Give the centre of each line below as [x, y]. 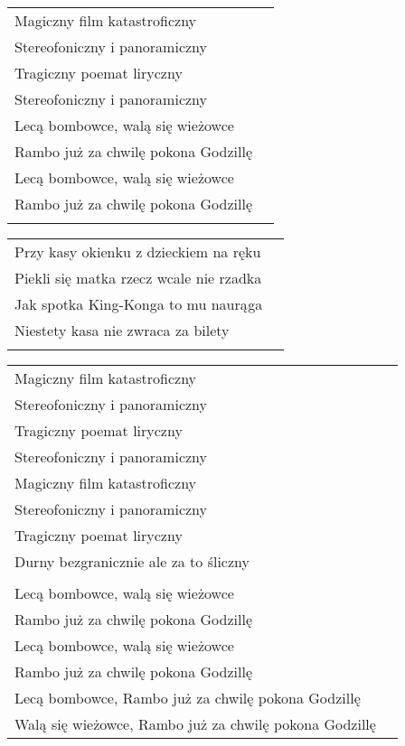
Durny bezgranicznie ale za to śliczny [132, 561]
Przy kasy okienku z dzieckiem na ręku [138, 252]
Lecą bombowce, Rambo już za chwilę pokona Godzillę [188, 698]
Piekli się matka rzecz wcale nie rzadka [138, 278]
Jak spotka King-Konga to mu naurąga [139, 304]
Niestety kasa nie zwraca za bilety [122, 330]
